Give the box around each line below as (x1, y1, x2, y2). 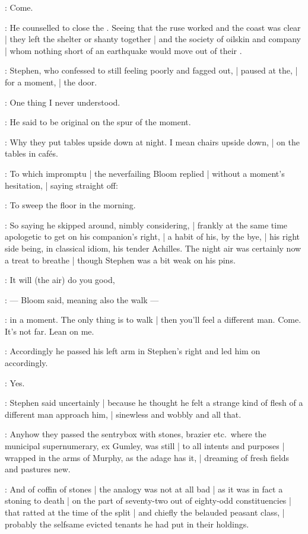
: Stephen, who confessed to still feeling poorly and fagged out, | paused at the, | (5, 64, 298, 77)
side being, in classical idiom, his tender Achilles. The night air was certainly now (5, 241, 301, 254)
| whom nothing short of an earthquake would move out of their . (5, 44, 242, 56)
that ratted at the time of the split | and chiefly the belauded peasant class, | (5, 506, 285, 518)
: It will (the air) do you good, (5, 274, 115, 286)
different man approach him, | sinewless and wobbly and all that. (5, 408, 242, 420)
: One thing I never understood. (5, 96, 120, 108)
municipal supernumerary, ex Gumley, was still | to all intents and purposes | (5, 440, 285, 452)
